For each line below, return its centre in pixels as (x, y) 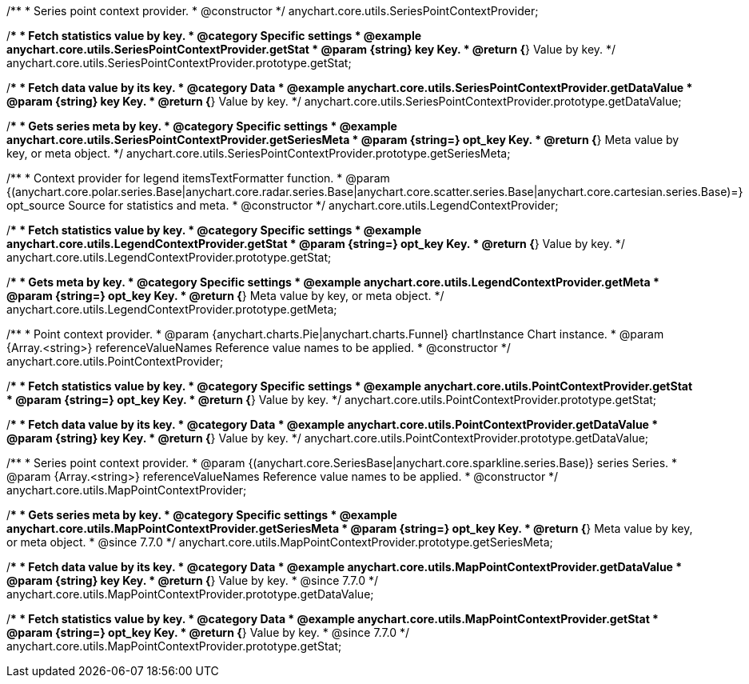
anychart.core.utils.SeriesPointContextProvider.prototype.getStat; (179, 63)
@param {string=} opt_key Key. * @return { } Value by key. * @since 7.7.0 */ (208, 632)
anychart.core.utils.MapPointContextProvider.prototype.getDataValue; (190, 594)
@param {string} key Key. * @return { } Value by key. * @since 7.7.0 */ (192, 580)
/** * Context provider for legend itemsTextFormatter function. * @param (198, 178)
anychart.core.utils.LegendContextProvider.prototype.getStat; (169, 257)
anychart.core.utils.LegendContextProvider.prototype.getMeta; (172, 309)
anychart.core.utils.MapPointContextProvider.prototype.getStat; (174, 646)
